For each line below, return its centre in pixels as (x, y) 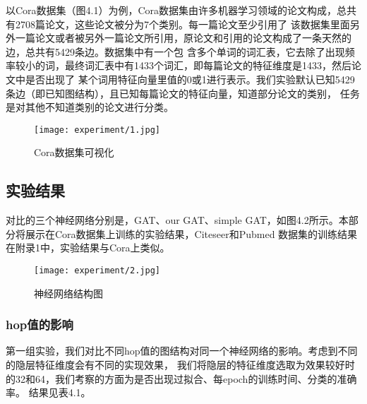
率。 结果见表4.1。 (48, 392)
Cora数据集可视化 (74, 152)
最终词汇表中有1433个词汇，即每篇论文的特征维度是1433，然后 (208, 65)
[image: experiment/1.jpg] (97, 130)
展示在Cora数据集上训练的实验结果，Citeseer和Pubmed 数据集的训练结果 (191, 233)
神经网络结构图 (68, 293)
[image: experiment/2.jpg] (97, 270)
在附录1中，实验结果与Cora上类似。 (88, 248)
